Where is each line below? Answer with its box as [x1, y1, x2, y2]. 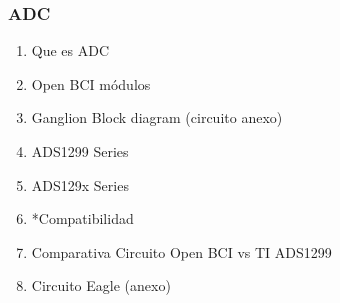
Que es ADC [31, 40, 110, 61]
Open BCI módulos [31, 73, 151, 94]
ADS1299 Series [31, 141, 129, 161]
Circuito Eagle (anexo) [31, 275, 171, 296]
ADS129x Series [31, 174, 129, 195]
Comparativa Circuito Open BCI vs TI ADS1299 [31, 241, 332, 262]
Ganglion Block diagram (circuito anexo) [31, 107, 283, 128]
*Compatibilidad [31, 208, 134, 229]
